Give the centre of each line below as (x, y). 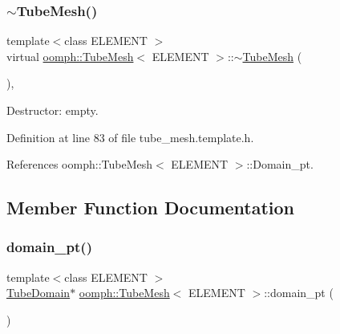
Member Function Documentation (151, 208)
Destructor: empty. (53, 110)
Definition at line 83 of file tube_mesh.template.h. (130, 137)
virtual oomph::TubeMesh (70, 56)
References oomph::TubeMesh (79, 164)
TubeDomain (38, 293)
